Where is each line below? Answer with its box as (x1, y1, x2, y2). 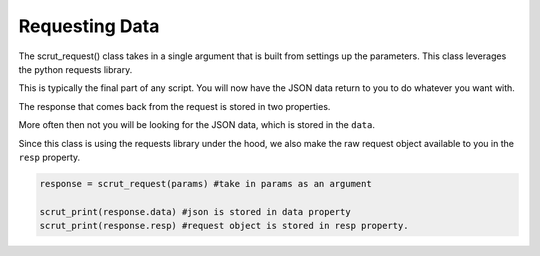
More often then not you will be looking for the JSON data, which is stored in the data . (18, 119, 375, 131)
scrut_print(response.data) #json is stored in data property (39, 206, 351, 217)
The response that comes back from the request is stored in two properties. (18, 100, 331, 112)
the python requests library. (18, 63, 133, 75)
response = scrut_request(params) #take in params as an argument (39, 178, 372, 189)
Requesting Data (18, 15, 160, 37)
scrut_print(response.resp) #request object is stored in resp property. (39, 220, 409, 232)
